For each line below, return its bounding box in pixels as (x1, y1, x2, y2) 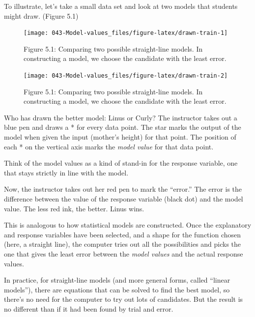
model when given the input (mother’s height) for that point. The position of (4, 132, 236, 142)
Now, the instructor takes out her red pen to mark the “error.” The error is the (4, 184, 242, 194)
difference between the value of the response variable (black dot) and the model (4, 194, 243, 204)
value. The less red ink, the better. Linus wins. (4, 203, 144, 213)
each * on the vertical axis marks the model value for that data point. (4, 141, 214, 151)
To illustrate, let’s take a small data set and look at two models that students (4, 1, 238, 11)
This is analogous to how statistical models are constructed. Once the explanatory (4, 220, 252, 230)
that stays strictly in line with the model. (4, 167, 129, 177)
